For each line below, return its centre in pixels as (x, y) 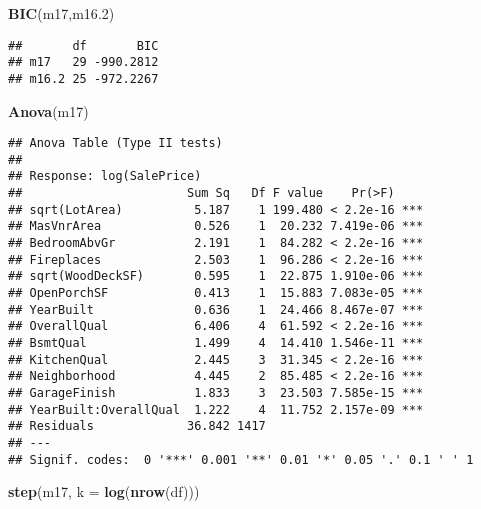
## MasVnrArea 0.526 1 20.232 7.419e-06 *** (216, 226)
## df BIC (83, 45)
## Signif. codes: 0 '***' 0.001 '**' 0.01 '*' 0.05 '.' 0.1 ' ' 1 (241, 459)
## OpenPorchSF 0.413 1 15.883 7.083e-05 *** (216, 293)
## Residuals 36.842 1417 (137, 426)
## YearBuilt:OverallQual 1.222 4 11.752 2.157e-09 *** (216, 409)
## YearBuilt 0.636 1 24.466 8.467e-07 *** (216, 309)
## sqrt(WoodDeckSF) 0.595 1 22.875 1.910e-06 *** (216, 276)
